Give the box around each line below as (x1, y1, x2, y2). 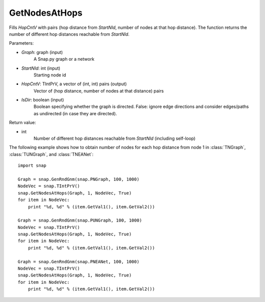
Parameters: (9, 40, 34, 46)
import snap (18, 163, 47, 169)
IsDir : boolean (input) (21, 97, 64, 103)
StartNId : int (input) (21, 65, 61, 71)
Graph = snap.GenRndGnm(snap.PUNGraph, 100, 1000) (18, 218, 142, 223)
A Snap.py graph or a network (33, 56, 95, 62)
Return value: (9, 120, 36, 126)
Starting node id (33, 72, 66, 78)
